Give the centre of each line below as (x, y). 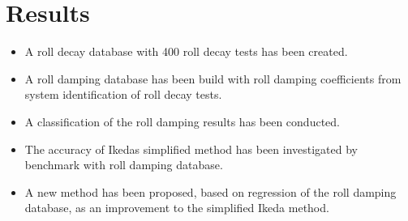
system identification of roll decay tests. (123, 94)
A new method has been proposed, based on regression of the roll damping (210, 191)
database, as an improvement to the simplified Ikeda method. (177, 208)
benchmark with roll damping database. (124, 165)
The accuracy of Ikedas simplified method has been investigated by (191, 149)
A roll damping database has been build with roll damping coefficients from (213, 78)
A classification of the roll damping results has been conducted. (182, 121)
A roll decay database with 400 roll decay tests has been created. (186, 51)
